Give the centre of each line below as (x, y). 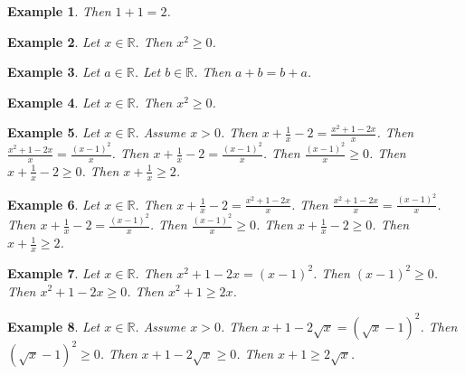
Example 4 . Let (54, 102)
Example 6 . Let (54, 204)
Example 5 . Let (54, 132)
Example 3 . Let (54, 72)
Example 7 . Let (54, 272)
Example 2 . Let (54, 41)
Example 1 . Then (59, 11)
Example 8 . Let (54, 326)
